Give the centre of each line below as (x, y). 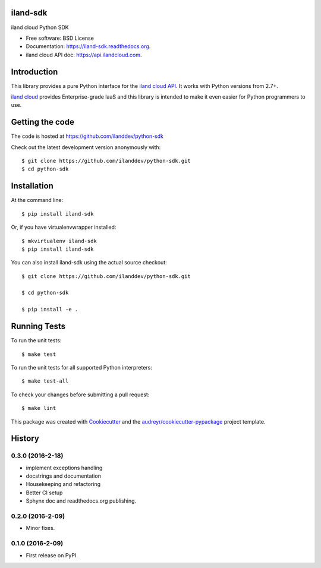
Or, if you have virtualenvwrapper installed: (64, 227)
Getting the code (43, 122)
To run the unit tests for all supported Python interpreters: (82, 367)
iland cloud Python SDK (40, 27)
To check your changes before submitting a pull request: (80, 395)
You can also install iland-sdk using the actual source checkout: (89, 263)
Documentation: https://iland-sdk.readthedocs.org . (88, 46)
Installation (32, 186)
